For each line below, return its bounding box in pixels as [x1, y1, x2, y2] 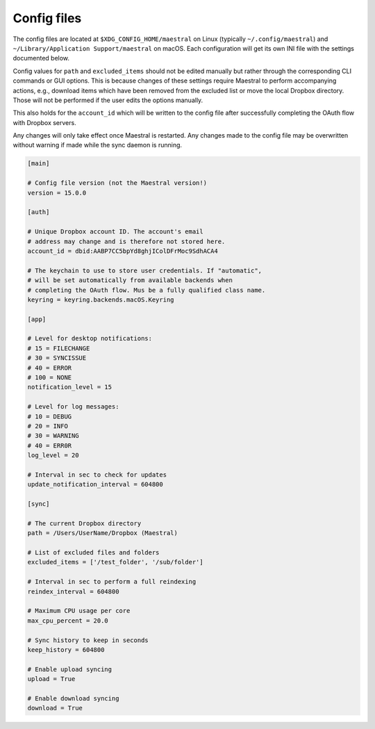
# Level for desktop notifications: [27, 334, 153, 343]
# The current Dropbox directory [27, 519, 142, 527]
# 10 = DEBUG [27, 412, 72, 420]
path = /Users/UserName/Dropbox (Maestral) [27, 529, 178, 537]
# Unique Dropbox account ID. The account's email [27, 228, 204, 236]
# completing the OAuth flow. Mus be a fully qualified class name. [27, 286, 266, 294]
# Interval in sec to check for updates [27, 470, 167, 479]
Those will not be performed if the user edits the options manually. [12, 96, 203, 104]
